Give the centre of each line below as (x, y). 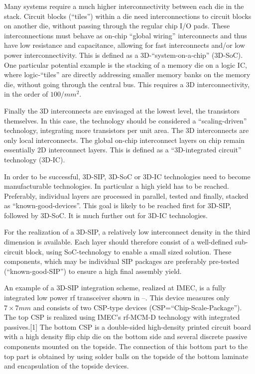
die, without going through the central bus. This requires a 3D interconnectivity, (127, 84)
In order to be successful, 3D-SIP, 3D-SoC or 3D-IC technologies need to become (127, 176)
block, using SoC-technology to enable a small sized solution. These (128, 251)
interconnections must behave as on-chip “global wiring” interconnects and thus (126, 35)
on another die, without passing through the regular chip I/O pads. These (117, 26)
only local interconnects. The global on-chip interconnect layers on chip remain (124, 140)
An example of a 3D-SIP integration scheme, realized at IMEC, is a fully (115, 288)
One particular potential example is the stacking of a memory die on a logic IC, (126, 64)
